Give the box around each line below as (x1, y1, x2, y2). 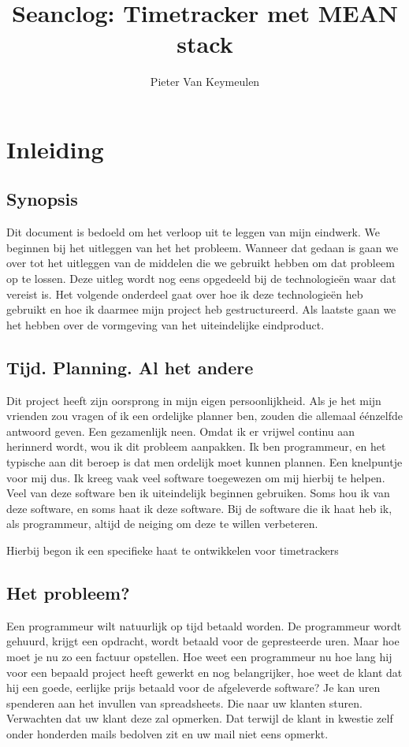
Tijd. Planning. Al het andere (6, 355, 254, 379)
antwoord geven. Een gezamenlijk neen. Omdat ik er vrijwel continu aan (6, 422, 355, 439)
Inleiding (6, 132, 104, 165)
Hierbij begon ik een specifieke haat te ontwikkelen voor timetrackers (6, 542, 339, 558)
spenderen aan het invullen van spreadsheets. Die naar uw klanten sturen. (6, 694, 363, 711)
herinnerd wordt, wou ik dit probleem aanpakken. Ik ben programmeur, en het (6, 438, 386, 455)
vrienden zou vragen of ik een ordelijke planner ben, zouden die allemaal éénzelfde (6, 407, 403, 424)
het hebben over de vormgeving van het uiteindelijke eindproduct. (6, 316, 325, 333)
